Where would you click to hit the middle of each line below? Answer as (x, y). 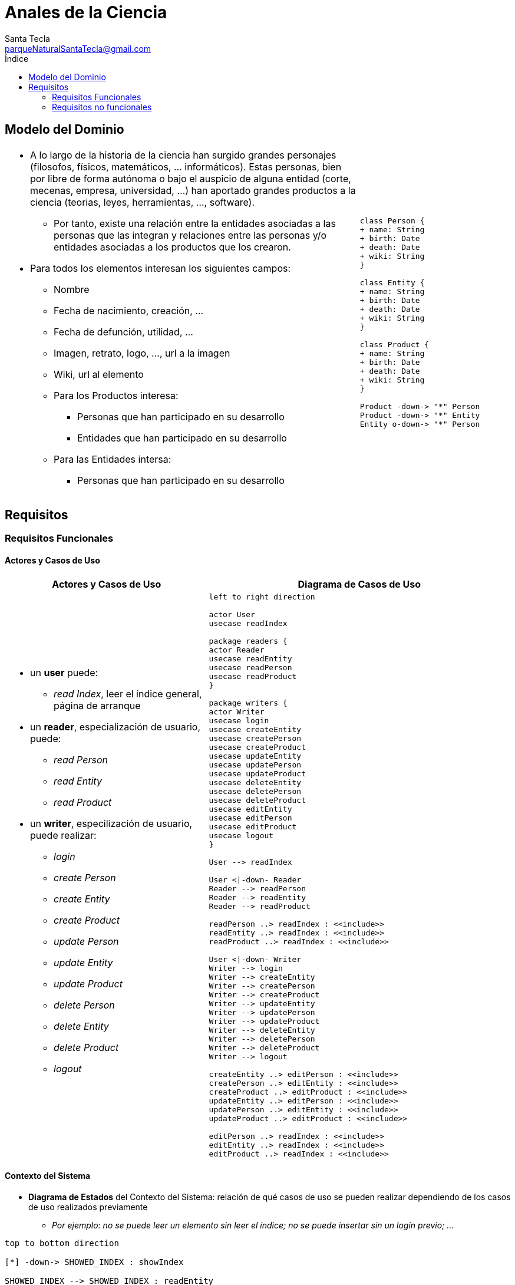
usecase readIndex (248, 623)
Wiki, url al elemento (99, 374)
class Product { (394, 344)
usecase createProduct (257, 747)
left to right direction (262, 597)
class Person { (392, 220)
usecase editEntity (250, 809)
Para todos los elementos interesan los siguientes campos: (161, 268)
